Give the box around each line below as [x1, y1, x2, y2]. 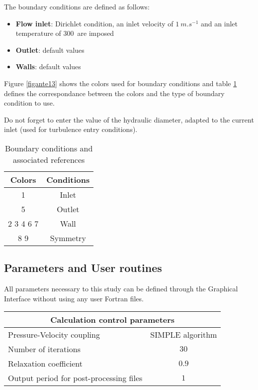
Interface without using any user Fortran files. [4, 293, 144, 303]
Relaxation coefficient [8, 358, 83, 370]
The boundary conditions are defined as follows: [4, 1, 150, 11]
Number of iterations [8, 343, 81, 355]
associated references [12, 153, 85, 165]
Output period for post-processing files [8, 372, 143, 384]
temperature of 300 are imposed [15, 28, 114, 38]
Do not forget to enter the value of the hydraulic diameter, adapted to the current [4, 114, 254, 125]
